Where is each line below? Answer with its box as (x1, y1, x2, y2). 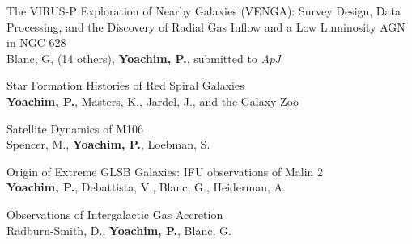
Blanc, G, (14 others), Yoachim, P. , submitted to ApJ (6, 49, 281, 66)
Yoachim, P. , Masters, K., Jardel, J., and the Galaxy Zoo (6, 92, 299, 109)
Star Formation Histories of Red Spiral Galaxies (6, 77, 244, 94)
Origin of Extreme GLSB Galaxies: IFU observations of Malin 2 (6, 162, 324, 179)
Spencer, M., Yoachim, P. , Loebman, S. (6, 136, 210, 153)
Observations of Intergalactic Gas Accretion (6, 205, 223, 222)
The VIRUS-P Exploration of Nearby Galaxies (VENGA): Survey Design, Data (6, 2, 401, 19)
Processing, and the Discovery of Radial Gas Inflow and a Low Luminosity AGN (6, 18, 406, 35)
